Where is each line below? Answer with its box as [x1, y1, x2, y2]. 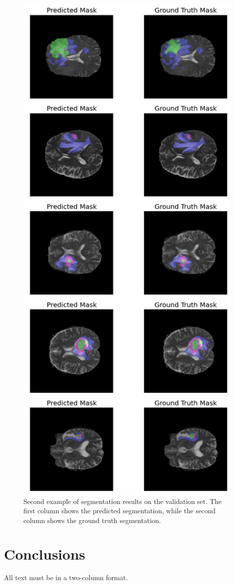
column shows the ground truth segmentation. [23, 515, 161, 525]
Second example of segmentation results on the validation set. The [23, 496, 222, 506]
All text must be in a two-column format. [4, 572, 128, 582]
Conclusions [4, 544, 85, 564]
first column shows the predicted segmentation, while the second [23, 505, 215, 516]
